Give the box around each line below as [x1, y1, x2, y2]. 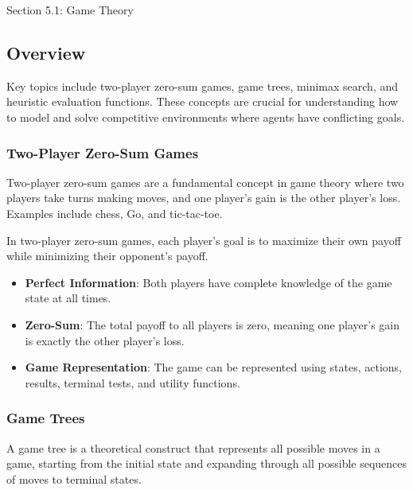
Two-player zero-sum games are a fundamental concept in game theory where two [6, 173, 404, 190]
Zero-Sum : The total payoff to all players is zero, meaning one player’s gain [25, 316, 400, 332]
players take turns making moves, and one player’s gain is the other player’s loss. [6, 189, 401, 206]
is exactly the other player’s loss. [25, 332, 185, 348]
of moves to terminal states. [6, 470, 142, 487]
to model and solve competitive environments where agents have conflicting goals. [6, 108, 405, 125]
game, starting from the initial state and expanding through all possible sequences [6, 455, 407, 472]
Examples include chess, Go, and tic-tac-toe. [6, 204, 223, 221]
